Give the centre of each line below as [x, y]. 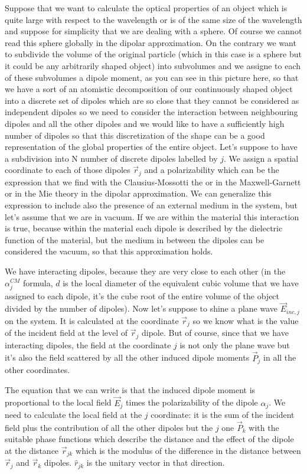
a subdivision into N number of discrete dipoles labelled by [111, 158]
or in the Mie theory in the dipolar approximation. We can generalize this [138, 193]
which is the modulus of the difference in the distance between [188, 450]
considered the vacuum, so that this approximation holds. [109, 251]
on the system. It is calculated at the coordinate [92, 320]
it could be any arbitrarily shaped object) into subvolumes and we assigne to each [153, 65]
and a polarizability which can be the [212, 170]
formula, [38, 282]
